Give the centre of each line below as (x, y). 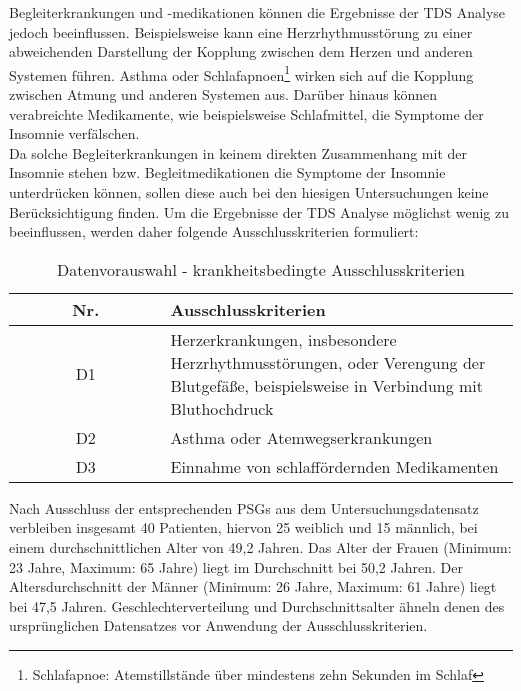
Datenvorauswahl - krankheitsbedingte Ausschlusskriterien (261, 269)
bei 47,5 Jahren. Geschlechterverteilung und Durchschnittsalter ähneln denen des (257, 605)
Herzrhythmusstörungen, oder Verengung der (328, 362)
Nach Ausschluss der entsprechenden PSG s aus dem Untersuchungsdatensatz (244, 507)
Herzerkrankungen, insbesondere (283, 339)
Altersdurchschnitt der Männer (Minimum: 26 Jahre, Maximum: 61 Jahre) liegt (253, 586)
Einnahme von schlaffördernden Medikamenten (334, 466)
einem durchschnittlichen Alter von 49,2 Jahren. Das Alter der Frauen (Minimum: (260, 546)
